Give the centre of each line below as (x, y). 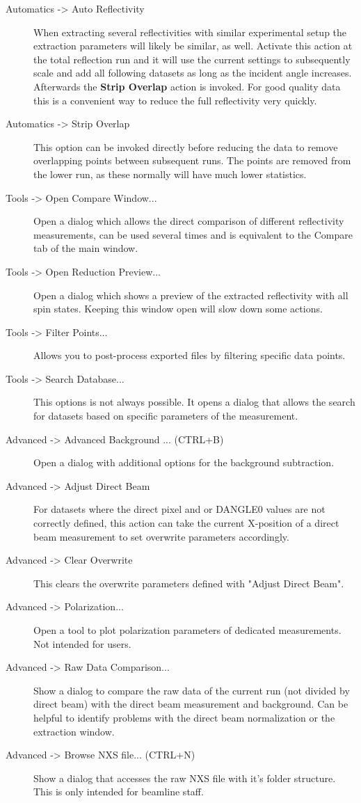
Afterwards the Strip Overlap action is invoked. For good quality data (187, 86)
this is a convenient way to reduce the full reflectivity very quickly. (175, 100)
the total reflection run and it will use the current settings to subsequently (192, 59)
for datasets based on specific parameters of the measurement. (166, 416)
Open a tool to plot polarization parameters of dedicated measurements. (187, 630)
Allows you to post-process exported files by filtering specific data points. (190, 355)
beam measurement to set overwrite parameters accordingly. (161, 536)
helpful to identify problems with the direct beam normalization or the (184, 717)
